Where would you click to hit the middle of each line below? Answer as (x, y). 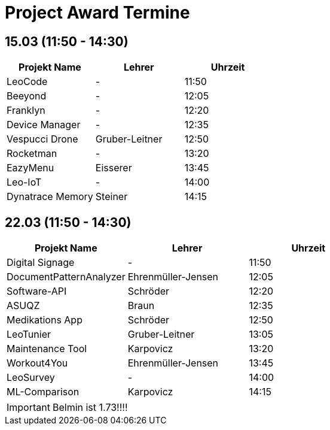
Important (28, 408)
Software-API (37, 291)
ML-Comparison (43, 392)
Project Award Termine (97, 13)
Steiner (111, 197)
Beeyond (27, 96)
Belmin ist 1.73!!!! (90, 408)
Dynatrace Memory (50, 197)
